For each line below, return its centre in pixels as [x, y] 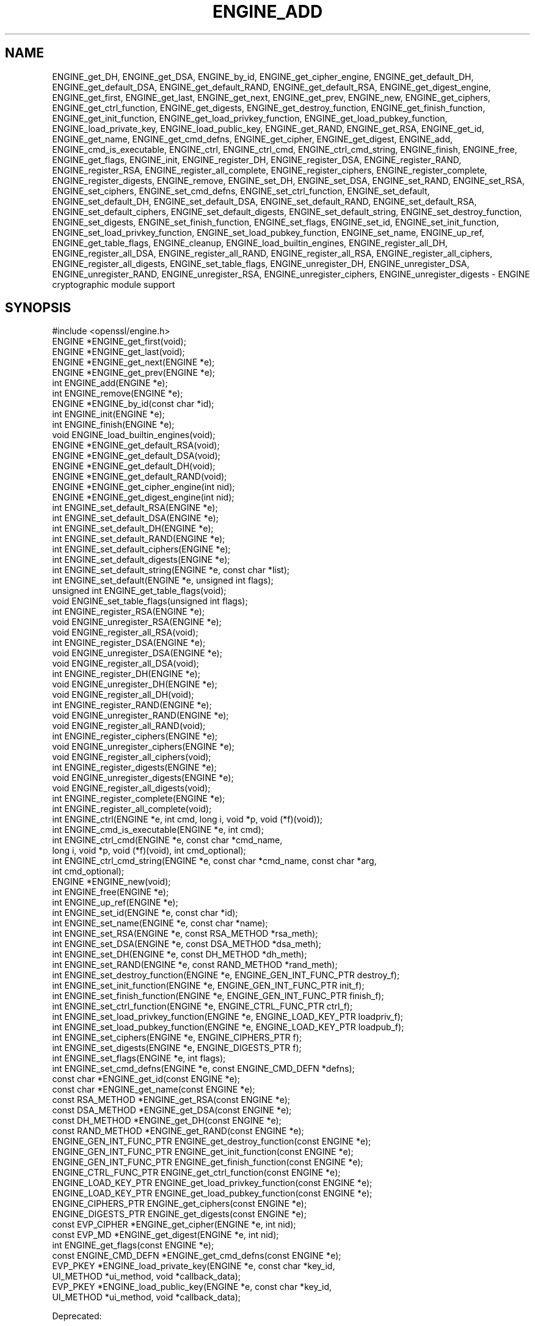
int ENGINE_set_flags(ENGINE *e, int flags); [139, 1058]
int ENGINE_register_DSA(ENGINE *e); [129, 643]
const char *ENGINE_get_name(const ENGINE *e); [154, 1090]
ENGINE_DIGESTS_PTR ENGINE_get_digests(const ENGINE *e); [179, 1214]
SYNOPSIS [38, 308]
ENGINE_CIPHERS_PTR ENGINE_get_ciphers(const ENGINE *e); [180, 1204]
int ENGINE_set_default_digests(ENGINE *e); [141, 560]
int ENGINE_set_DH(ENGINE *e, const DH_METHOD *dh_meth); [180, 954]
